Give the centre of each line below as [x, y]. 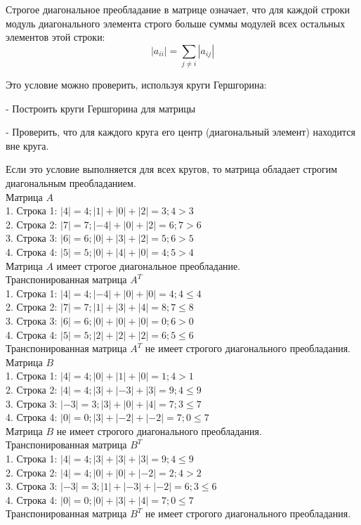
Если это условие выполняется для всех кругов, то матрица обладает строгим [172, 169]
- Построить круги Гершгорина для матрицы [101, 108]
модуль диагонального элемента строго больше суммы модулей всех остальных [176, 23]
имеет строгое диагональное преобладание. [149, 265]
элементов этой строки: [55, 37]
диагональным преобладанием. [71, 183]
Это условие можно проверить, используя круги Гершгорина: [136, 85]
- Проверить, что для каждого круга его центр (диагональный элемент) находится [180, 132]
